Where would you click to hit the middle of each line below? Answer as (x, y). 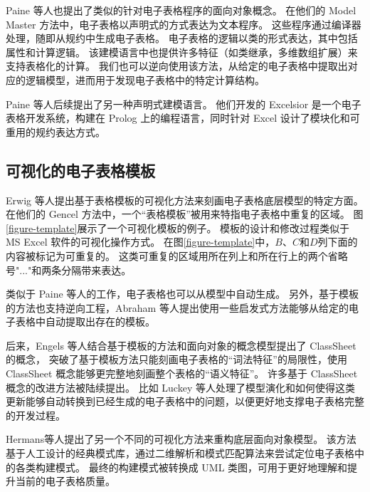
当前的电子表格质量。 (65, 481)
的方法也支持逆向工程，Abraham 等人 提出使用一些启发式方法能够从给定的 (177, 307)
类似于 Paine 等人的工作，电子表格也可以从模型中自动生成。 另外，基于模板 (183, 294)
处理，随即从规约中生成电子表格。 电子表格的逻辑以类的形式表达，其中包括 (182, 38)
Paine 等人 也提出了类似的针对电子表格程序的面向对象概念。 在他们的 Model (181, 10)
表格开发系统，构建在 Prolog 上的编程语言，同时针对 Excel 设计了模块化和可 (183, 118)
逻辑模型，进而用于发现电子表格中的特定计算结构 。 (145, 79)
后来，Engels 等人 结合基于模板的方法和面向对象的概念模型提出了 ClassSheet (181, 345)
